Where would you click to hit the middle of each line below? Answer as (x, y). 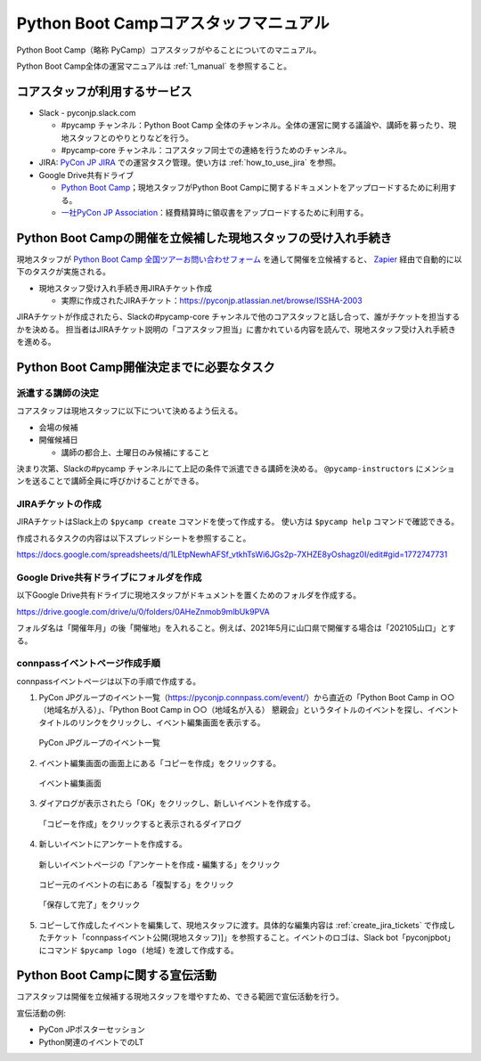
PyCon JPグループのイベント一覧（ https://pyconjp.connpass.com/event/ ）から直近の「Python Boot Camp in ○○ (247, 698)
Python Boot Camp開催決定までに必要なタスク (146, 367)
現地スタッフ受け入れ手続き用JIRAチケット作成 (126, 288)
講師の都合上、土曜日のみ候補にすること (135, 452)
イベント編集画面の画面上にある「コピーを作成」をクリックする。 (159, 763)
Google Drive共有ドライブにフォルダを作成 (109, 577)
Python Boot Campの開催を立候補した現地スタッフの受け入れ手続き (204, 237)
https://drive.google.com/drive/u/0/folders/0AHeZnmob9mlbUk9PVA (143, 611)
